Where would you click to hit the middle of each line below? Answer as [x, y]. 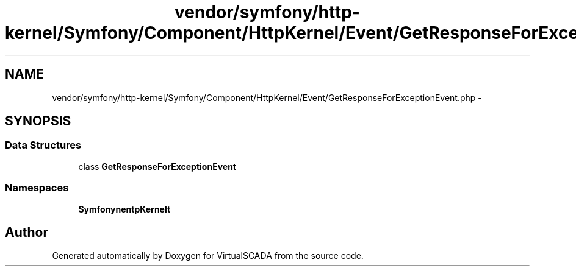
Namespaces [37, 188]
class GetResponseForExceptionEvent [157, 166]
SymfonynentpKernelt [124, 209]
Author [27, 232]
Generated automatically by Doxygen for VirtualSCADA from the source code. [208, 256]
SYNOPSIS [38, 121]
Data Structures [43, 145]
